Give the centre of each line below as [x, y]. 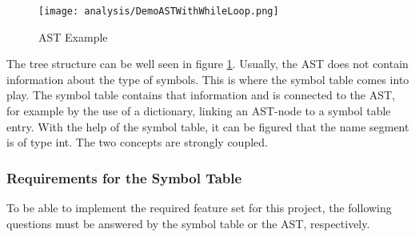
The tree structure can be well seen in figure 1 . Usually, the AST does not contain [207, 64]
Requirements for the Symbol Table [124, 177]
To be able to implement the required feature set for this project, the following [199, 208]
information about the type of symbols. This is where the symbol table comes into [208, 79]
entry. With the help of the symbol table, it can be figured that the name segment [208, 126]
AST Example [73, 36]
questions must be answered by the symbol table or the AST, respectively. [188, 223]
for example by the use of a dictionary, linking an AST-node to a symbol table [199, 111]
